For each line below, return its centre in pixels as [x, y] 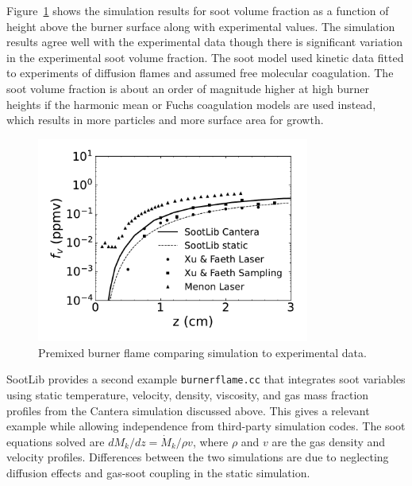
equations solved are [56, 441]
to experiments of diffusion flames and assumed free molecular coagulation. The [200, 73]
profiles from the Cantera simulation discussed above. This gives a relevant [188, 410]
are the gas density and [329, 441]
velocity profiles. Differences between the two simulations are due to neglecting [198, 457]
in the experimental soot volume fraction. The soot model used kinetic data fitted [205, 57]
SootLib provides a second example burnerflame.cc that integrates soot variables [206, 379]
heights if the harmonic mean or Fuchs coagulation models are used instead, [191, 104]
